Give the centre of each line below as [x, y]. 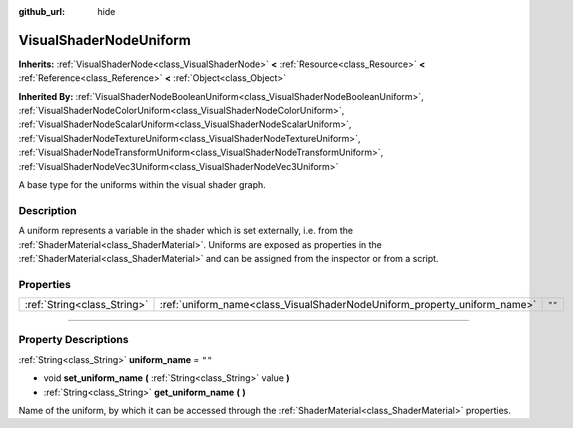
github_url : [41, 11]
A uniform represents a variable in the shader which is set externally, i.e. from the [186, 231]
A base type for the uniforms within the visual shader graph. [142, 185]
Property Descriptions [73, 340]
